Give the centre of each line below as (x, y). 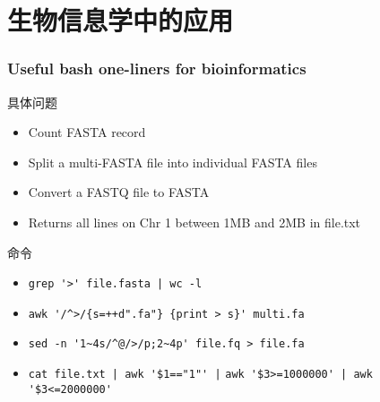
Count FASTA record (87, 132)
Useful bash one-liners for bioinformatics (157, 68)
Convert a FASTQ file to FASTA (119, 192)
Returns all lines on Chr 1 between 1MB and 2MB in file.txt (194, 222)
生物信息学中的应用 (121, 20)
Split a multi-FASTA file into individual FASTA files (173, 162)
